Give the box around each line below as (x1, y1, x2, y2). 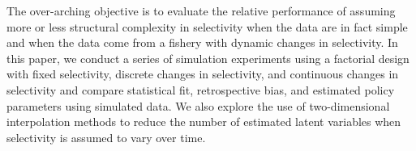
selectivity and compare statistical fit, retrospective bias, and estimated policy (6, 81, 395, 98)
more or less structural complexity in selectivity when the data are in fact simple (6, 18, 408, 35)
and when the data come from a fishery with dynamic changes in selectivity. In (6, 34, 398, 51)
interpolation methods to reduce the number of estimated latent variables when (6, 113, 401, 130)
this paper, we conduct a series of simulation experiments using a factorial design (6, 49, 410, 66)
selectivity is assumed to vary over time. (6, 128, 206, 145)
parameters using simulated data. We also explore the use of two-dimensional (6, 97, 390, 114)
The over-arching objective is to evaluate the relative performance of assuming (6, 2, 396, 19)
